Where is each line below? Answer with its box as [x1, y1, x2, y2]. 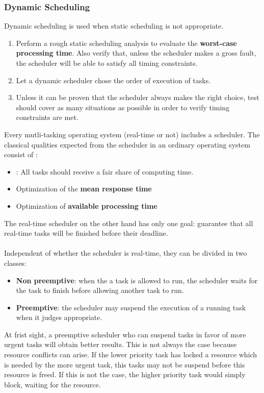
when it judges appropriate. [16, 312, 102, 323]
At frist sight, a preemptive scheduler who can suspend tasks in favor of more [4, 329, 246, 339]
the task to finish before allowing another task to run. [16, 285, 184, 296]
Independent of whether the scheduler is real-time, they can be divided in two [4, 248, 247, 258]
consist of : [4, 149, 38, 160]
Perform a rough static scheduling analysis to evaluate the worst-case [16, 37, 237, 48]
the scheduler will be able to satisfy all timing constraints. [16, 58, 198, 68]
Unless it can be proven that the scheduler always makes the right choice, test [16, 92, 259, 103]
